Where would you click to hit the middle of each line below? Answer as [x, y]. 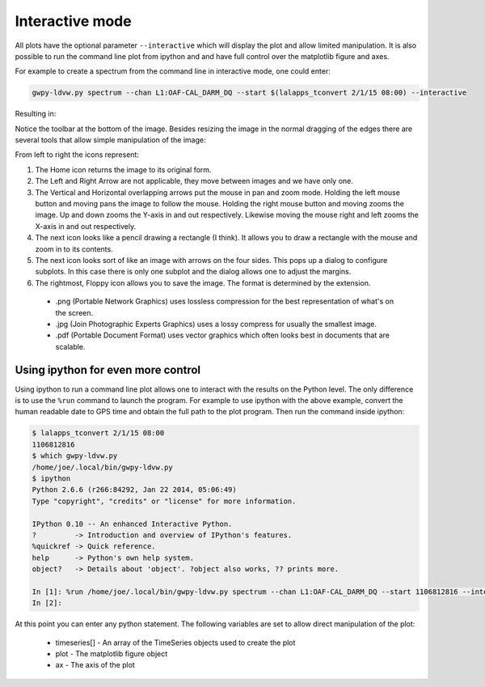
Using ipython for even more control [108, 369]
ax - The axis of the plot [95, 665]
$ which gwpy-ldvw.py [75, 456]
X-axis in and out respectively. [86, 226]
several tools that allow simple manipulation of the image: [110, 140]
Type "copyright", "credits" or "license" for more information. [164, 501]
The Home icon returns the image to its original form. [123, 169]
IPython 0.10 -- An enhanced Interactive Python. [132, 524]
